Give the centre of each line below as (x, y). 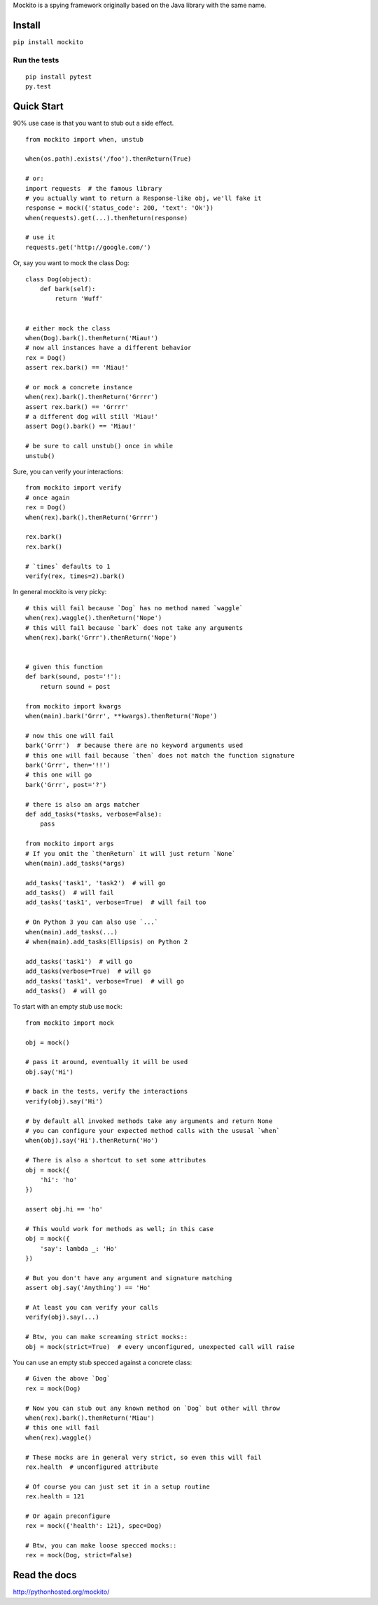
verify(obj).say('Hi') (64, 1101)
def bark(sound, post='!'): (73, 677)
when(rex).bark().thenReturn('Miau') (90, 1418)
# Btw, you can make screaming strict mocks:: (107, 1337)
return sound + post (75, 686)
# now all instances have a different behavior (108, 348)
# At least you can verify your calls (92, 1308)
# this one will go (59, 775)
